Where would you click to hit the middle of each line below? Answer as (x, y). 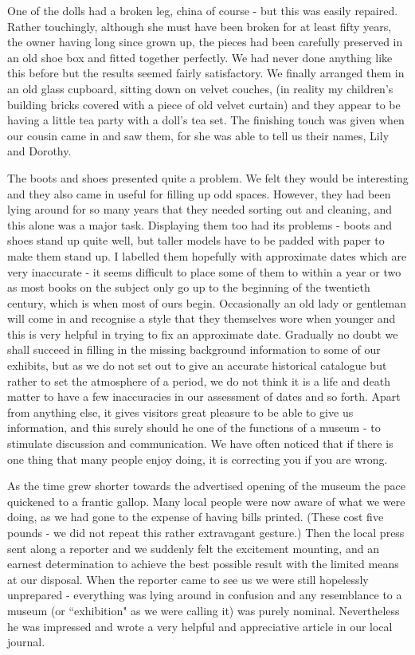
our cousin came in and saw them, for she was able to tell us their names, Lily (198, 135)
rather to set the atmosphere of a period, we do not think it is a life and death (199, 380)
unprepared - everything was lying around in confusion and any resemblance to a (205, 595)
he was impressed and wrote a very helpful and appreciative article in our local (200, 626)
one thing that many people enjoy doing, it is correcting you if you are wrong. (198, 459)
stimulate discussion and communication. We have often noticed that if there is (200, 443)
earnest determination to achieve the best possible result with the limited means (203, 564)
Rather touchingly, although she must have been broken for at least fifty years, (200, 26)
